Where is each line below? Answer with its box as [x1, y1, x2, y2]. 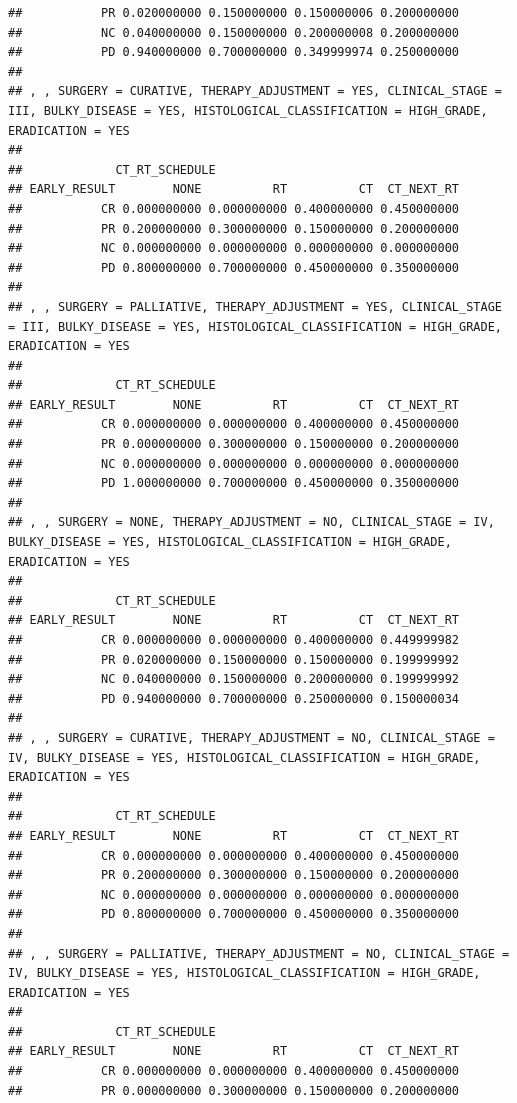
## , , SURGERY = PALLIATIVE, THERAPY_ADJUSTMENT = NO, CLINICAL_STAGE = [8, 946, 510, 961]
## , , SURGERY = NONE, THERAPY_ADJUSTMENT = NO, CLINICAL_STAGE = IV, [8, 515, 495, 530]
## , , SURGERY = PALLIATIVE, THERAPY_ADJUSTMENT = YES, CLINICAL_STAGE [8, 299, 502, 314]
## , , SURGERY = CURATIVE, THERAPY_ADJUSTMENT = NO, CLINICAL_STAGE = [8, 730, 495, 745]
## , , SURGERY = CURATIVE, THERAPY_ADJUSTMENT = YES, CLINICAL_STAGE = [8, 84, 502, 99]
